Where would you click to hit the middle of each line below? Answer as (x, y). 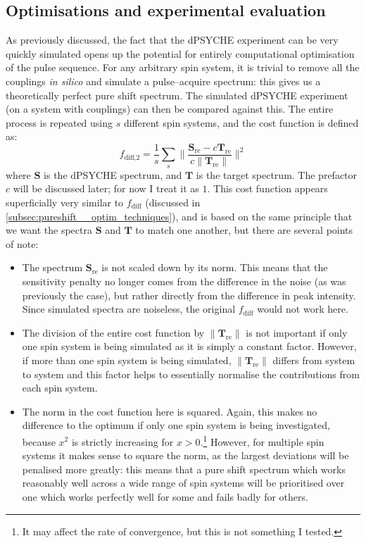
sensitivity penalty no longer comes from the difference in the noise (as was (184, 281)
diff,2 (132, 157)
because (39, 441)
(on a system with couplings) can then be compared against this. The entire (170, 109)
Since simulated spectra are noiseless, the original (129, 309)
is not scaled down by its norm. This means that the (215, 267)
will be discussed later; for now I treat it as (106, 188)
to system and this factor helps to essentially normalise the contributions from (191, 374)
